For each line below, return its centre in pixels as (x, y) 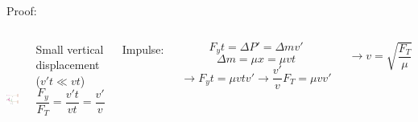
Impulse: (143, 49)
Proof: (22, 10)
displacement (68, 65)
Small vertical (70, 49)
